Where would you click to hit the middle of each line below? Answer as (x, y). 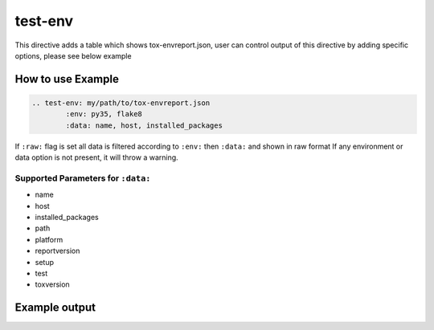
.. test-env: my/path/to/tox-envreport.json (121, 103)
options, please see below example (73, 55)
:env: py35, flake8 (104, 114)
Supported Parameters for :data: (83, 178)
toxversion (52, 284)
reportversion (57, 251)
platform (49, 239)
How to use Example (67, 79)
